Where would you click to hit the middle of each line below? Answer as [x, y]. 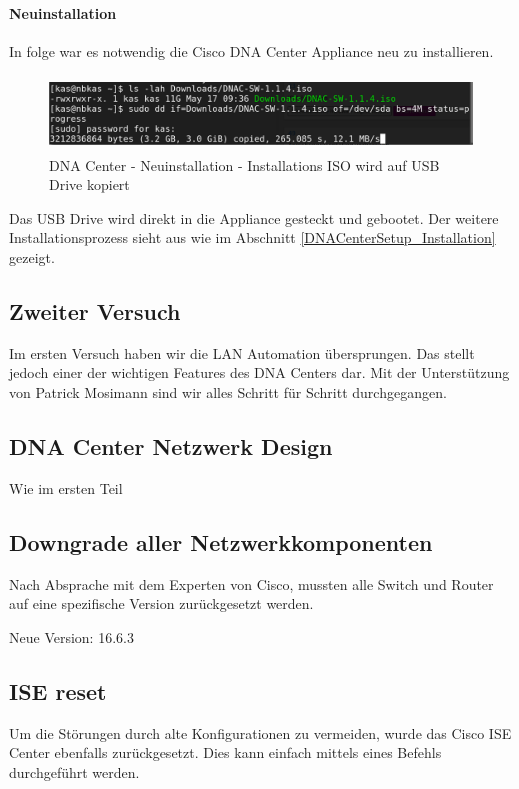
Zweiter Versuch [95, 310]
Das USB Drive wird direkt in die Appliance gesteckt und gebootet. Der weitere [254, 217]
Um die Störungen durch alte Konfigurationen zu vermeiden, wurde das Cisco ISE [260, 732]
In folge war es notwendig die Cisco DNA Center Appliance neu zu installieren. [251, 50]
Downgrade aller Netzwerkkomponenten [221, 541]
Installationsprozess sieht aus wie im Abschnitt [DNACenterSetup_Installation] [252, 237]
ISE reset [58, 690]
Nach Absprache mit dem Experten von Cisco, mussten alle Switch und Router [251, 583]
